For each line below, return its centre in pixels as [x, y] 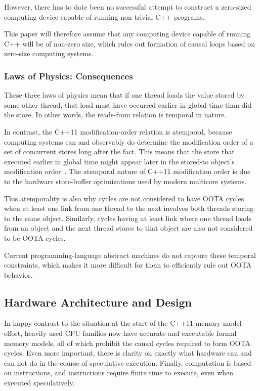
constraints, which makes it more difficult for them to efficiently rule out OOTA [128, 265]
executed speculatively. [39, 383]
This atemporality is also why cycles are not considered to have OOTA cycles [124, 198]
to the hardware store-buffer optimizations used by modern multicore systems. [125, 181]
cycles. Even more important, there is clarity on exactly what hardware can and [128, 353]
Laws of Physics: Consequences [69, 76]
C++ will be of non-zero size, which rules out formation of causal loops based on [129, 43]
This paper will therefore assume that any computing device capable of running [127, 34]
